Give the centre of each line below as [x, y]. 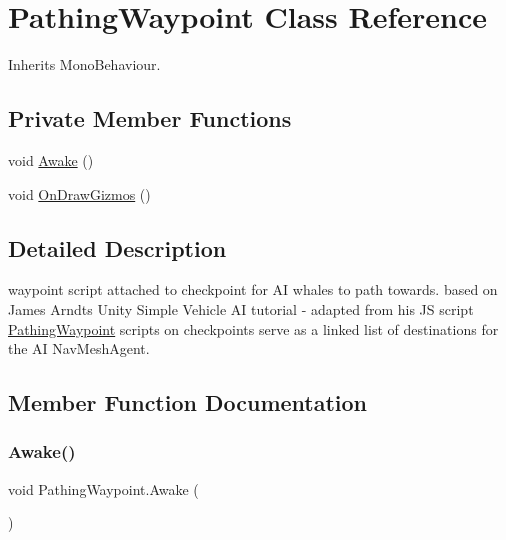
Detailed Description [117, 247]
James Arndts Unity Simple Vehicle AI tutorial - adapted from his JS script [241, 308]
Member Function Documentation [188, 402]
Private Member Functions [150, 118]
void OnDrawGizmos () [79, 193]
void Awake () [51, 159]
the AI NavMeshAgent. [79, 348]
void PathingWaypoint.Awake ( [103, 488]
